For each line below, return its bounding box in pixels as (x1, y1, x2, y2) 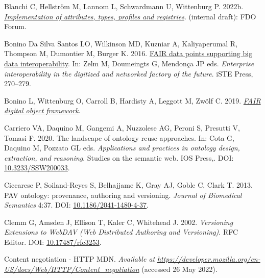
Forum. (4, 21, 27, 32)
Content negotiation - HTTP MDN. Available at (4, 254, 155, 264)
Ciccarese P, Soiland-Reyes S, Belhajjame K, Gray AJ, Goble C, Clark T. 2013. (4, 179, 253, 190)
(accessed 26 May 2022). (141, 264, 218, 274)
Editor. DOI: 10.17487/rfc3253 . (4, 236, 102, 247)
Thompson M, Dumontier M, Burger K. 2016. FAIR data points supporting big (4, 48, 253, 59)
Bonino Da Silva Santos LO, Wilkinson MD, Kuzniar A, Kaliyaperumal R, (4, 38, 238, 48)
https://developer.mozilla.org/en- (157, 254, 260, 264)
